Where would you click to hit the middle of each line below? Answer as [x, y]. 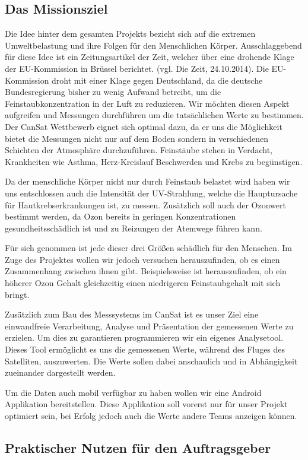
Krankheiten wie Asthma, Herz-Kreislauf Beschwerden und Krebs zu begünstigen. [154, 161]
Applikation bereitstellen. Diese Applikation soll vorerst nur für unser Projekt [146, 404]
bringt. [17, 294]
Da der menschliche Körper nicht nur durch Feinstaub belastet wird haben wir [147, 181]
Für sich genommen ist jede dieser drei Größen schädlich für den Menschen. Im [148, 248]
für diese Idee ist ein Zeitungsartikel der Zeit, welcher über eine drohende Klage [150, 57]
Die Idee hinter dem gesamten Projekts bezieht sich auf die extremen [130, 34]
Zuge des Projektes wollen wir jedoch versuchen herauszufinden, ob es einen [142, 259]
